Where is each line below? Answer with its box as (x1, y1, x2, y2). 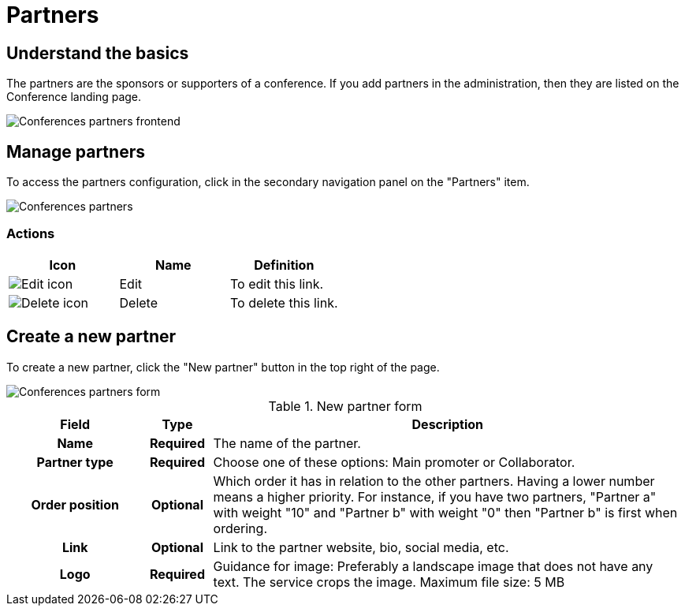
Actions (6, 226, 55, 242)
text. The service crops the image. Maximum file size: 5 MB (213, 573, 565, 590)
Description (411, 416, 483, 432)
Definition (254, 256, 315, 273)
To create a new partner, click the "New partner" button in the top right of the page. (6, 360, 440, 374)
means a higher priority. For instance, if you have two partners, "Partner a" (213, 488, 657, 505)
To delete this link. (230, 294, 338, 311)
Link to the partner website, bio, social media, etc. (213, 539, 509, 555)
